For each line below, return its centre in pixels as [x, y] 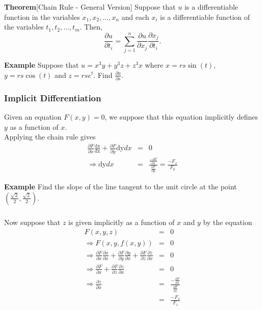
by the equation [228, 222]
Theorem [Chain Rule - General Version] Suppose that [90, 6]
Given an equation [33, 117]
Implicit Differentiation [53, 97]
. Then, [91, 27]
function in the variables [42, 17]
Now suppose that [32, 222]
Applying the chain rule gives [50, 137]
